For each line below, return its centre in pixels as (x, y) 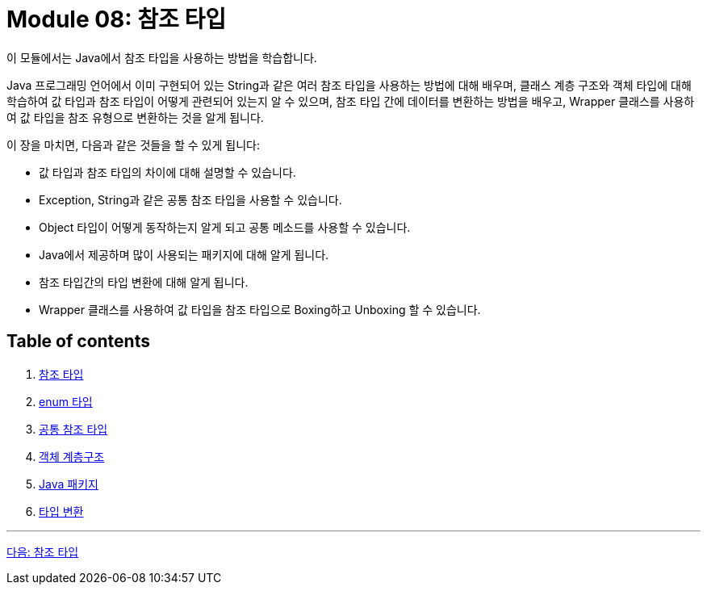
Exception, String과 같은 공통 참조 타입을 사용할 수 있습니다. (190, 199)
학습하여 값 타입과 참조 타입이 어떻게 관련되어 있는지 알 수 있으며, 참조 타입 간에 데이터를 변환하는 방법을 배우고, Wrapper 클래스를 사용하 (351, 101)
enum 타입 (66, 401)
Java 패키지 (69, 484)
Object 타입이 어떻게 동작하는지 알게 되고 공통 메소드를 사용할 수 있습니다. (225, 227)
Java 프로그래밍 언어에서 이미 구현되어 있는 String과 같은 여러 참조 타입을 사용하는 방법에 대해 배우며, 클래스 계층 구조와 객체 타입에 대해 (349, 85)
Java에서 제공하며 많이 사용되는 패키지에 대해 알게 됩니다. (184, 254)
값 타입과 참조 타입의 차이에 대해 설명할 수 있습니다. (167, 172)
